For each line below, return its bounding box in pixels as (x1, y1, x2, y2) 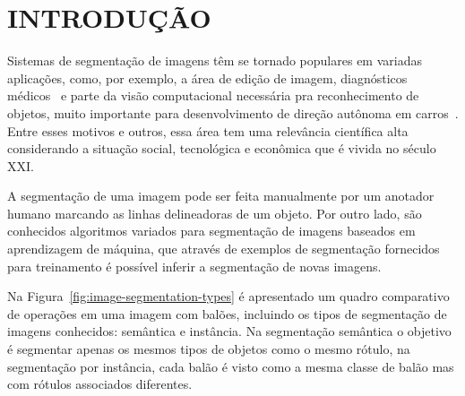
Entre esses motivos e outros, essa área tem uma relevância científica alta (7, 121, 409, 140)
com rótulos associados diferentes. (7, 374, 193, 393)
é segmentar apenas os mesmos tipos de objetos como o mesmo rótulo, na (7, 340, 410, 358)
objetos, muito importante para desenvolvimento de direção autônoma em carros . (7, 103, 459, 122)
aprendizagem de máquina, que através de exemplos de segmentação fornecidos (7, 239, 440, 258)
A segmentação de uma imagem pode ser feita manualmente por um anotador (7, 186, 435, 205)
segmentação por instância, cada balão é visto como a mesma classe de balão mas (7, 357, 454, 375)
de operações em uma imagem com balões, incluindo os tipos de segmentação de (7, 304, 447, 323)
